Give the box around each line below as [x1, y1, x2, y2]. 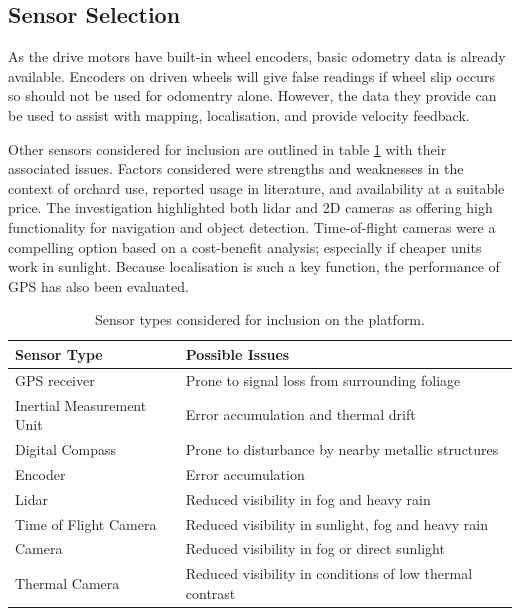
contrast [185, 582, 236, 603]
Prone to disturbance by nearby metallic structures [185, 439, 499, 460]
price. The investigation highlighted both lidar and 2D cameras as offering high [8, 197, 493, 218]
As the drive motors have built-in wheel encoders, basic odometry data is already [8, 46, 506, 67]
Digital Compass [15, 439, 117, 460]
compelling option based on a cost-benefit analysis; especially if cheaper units [8, 236, 482, 257]
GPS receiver [15, 369, 95, 390]
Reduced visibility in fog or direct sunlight [185, 538, 445, 559]
